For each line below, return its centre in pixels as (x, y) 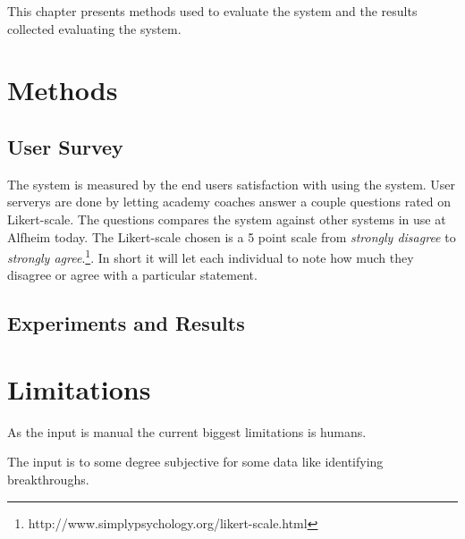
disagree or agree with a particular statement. (132, 275)
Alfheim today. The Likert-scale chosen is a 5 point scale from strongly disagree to (232, 236)
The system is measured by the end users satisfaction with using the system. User (232, 184)
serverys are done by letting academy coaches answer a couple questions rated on (229, 202)
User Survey (65, 146)
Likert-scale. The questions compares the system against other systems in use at (227, 219)
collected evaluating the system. (94, 28)
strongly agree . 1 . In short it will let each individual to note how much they (211, 256)
